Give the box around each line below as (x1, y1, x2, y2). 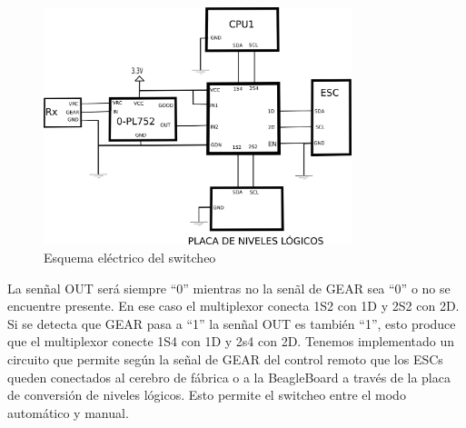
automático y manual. (7, 403, 129, 422)
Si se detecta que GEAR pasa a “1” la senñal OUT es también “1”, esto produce (7, 314, 456, 333)
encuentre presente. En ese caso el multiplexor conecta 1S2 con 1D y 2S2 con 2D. (7, 296, 460, 315)
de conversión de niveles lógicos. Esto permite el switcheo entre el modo (7, 385, 406, 404)
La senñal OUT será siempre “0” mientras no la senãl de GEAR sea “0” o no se (7, 278, 451, 297)
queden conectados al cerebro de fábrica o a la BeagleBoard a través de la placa (7, 367, 451, 386)
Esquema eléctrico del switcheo (44, 247, 216, 266)
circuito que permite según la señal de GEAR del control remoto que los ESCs (7, 349, 443, 368)
